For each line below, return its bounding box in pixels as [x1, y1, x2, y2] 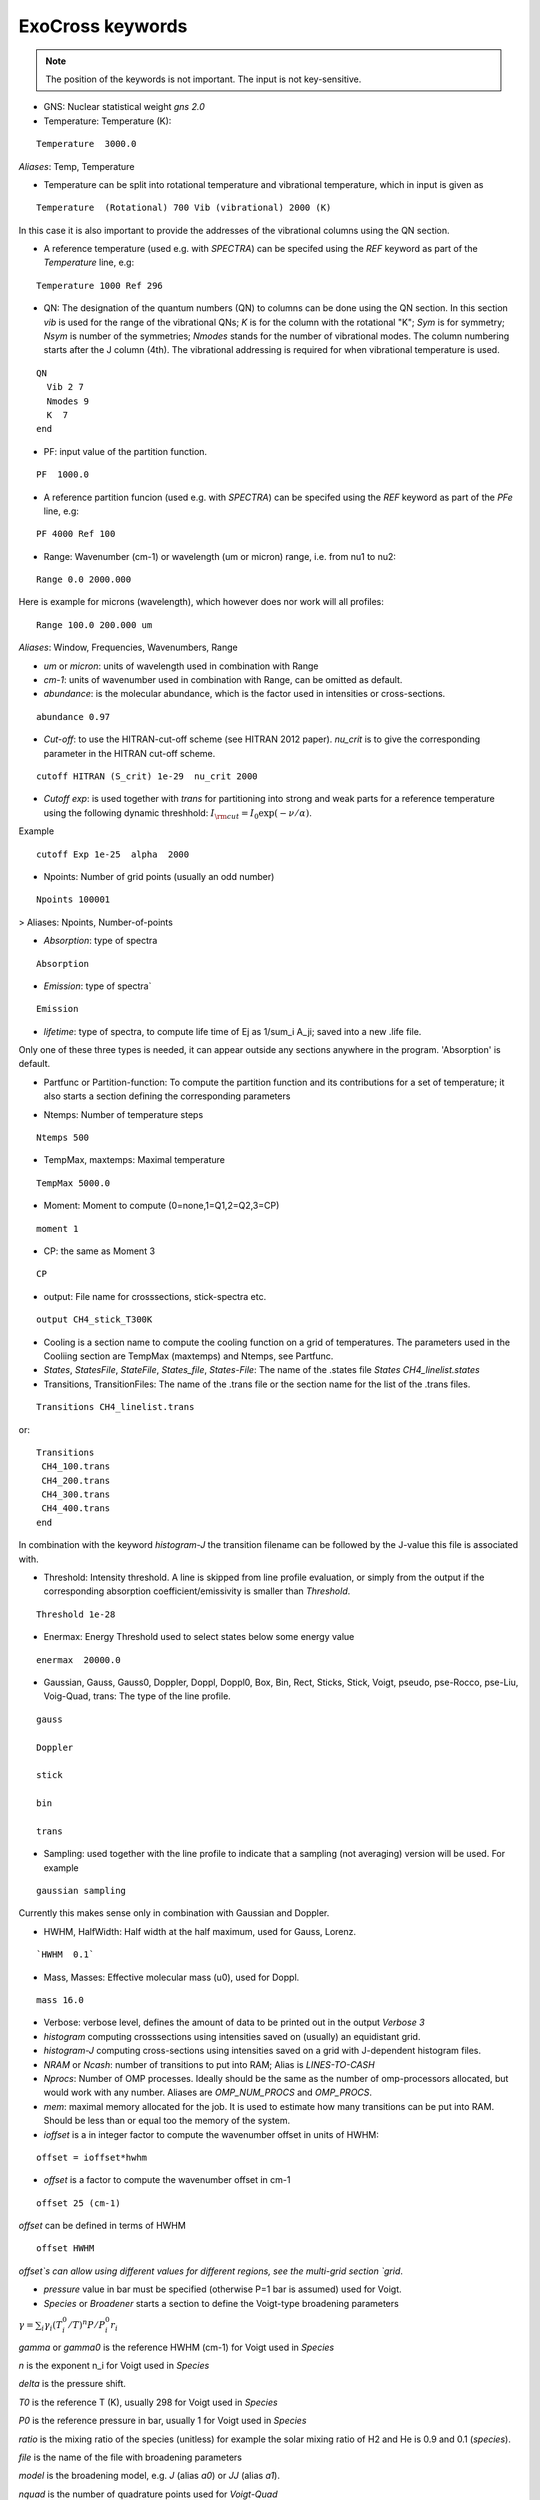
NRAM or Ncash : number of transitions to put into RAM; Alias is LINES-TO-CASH [43, 2058, 375, 2070]
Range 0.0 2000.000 [36, 574, 132, 585]
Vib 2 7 [46, 381, 84, 393]
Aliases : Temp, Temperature [18, 160, 135, 172]
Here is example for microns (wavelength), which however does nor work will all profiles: [18, 596, 385, 608]
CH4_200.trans [41, 1475, 111, 1486]
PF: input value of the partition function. [43, 445, 208, 457]
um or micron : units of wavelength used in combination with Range [43, 660, 319, 672]
